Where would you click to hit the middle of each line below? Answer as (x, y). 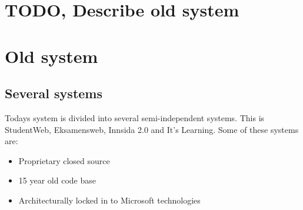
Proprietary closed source (64, 160)
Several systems (54, 93)
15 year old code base (57, 180)
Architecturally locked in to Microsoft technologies (109, 200)
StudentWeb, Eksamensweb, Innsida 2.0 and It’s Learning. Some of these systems (152, 129)
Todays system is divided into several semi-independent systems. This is (135, 117)
